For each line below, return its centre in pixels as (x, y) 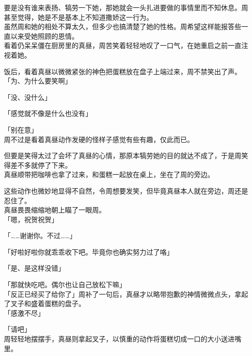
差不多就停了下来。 (41, 165)
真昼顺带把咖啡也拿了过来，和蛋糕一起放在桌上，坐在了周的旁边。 (109, 174)
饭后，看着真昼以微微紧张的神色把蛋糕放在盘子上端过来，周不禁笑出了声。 (123, 71)
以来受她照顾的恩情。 (44, 36)
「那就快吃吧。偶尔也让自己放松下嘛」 (65, 284)
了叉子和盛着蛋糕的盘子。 (45, 303)
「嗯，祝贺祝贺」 (31, 219)
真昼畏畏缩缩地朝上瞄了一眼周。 (55, 210)
